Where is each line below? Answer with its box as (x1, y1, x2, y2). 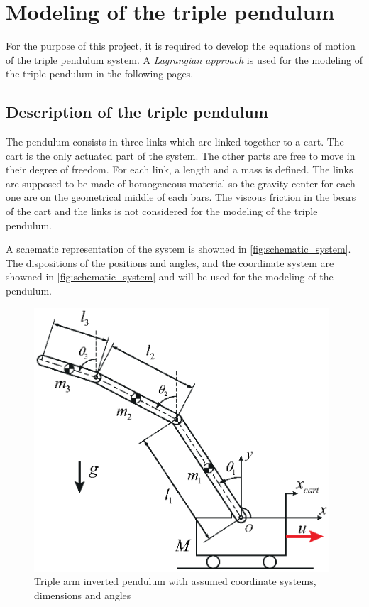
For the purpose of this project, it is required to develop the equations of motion (6, 38, 356, 53)
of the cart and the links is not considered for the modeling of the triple (6, 204, 318, 219)
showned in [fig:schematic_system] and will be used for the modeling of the (6, 269, 334, 284)
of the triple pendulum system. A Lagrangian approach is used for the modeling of (6, 52, 363, 67)
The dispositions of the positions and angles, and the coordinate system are (6, 255, 334, 270)
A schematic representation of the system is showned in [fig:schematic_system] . (6, 241, 351, 256)
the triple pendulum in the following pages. (6, 66, 194, 81)
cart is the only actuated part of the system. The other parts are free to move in (6, 148, 356, 163)
